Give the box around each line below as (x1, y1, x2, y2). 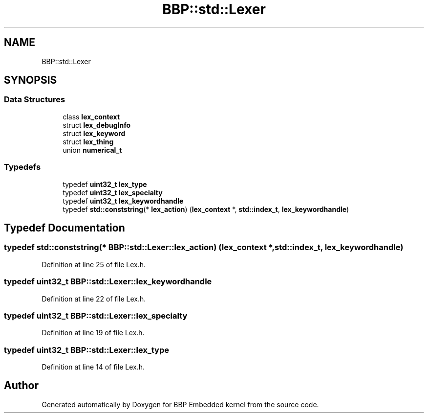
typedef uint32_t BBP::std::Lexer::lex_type (4, 345, 169, 355)
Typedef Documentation (4, 221, 125, 234)
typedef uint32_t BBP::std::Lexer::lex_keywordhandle (4, 277, 212, 287)
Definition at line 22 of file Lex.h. (42, 294, 146, 303)
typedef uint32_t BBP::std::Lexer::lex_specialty (4, 310, 188, 321)
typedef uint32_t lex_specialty (63, 188, 163, 197)
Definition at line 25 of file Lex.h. (42, 260, 146, 269)
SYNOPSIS (4, 74, 57, 87)
